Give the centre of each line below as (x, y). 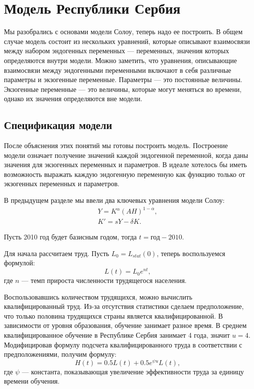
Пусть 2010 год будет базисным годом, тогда (70, 237)
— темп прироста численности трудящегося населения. (104, 280)
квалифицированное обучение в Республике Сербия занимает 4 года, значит (117, 335)
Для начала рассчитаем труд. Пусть (57, 253)
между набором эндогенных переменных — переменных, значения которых (116, 51)
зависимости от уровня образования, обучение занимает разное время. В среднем (125, 325)
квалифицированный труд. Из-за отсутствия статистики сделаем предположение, (124, 306)
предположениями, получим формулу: (60, 354)
